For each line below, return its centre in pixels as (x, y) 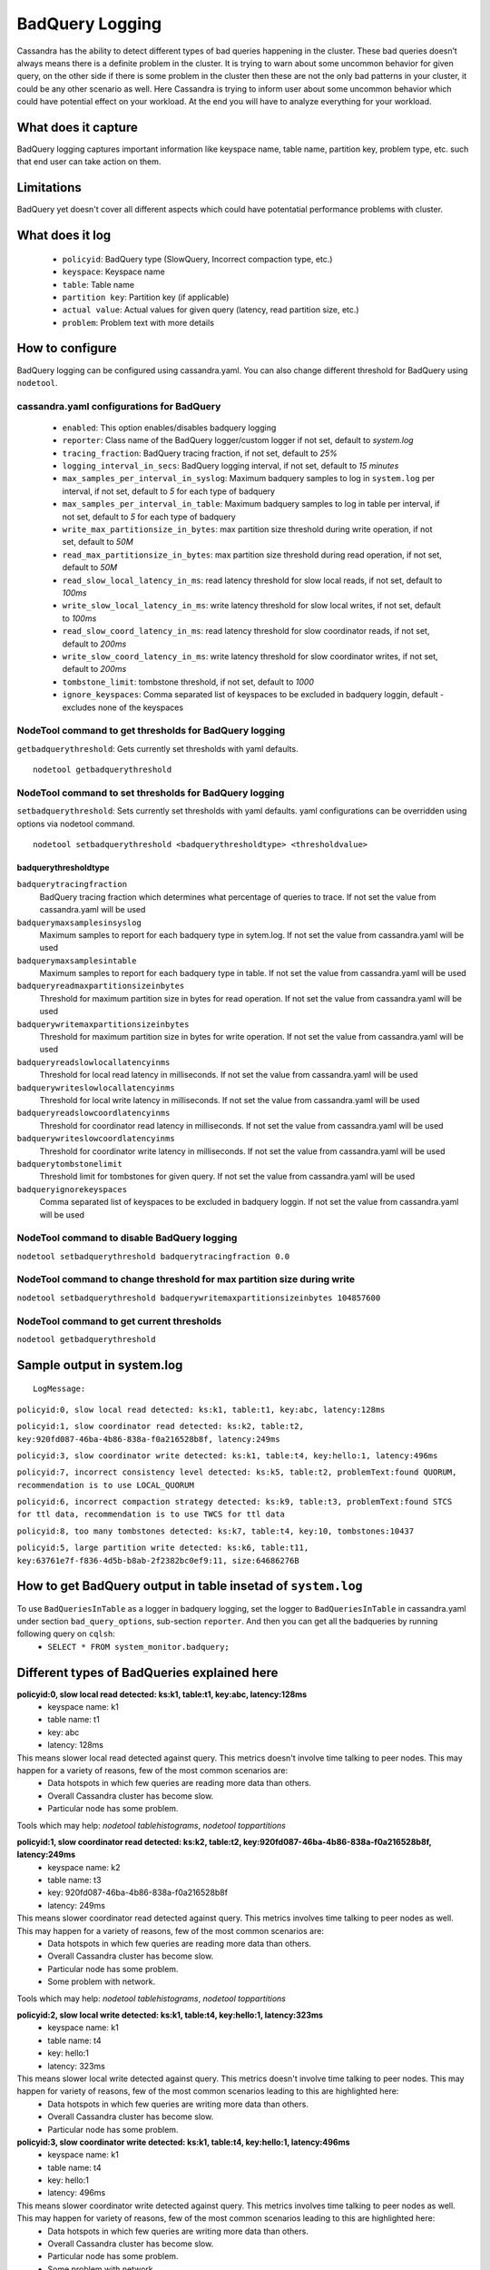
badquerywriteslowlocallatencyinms (96, 1088)
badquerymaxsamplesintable (77, 961)
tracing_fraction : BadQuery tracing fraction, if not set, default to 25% (200, 453)
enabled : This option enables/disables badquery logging (169, 428)
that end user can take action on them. (89, 162)
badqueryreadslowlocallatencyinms (93, 1062)
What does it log (64, 236)
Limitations (49, 188)
